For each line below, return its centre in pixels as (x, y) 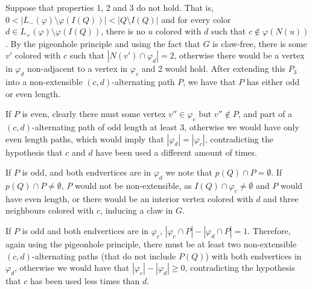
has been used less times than (85, 281)
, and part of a (265, 114)
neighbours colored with (50, 210)
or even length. (33, 93)
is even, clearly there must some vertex (94, 114)
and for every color (196, 19)
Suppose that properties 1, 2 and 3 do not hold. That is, (110, 7)
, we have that (209, 82)
